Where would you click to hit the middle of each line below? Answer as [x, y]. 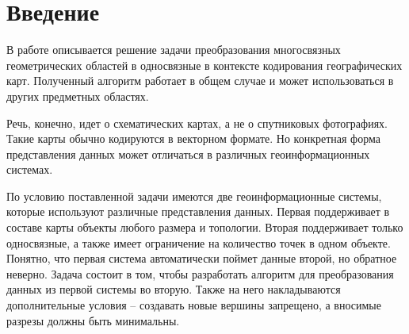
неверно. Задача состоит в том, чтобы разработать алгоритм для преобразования [200, 273]
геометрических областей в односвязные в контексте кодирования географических [204, 65]
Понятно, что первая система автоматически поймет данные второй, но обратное [202, 258]
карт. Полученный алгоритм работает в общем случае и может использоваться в [200, 81]
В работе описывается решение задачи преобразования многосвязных [174, 50]
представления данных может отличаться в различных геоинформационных [188, 154]
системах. [30, 169]
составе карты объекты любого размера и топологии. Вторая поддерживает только [205, 227]
